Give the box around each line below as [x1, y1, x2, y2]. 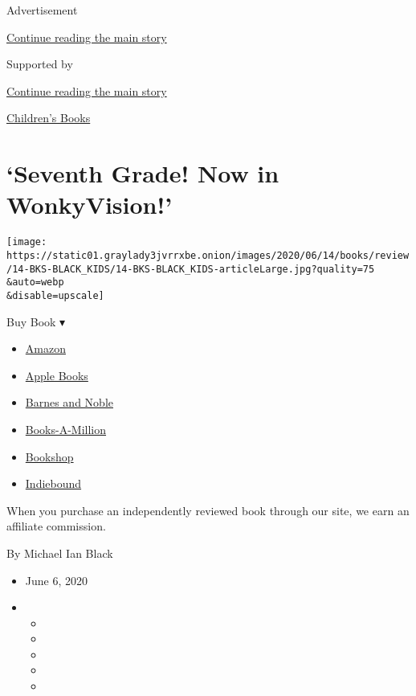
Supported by [6, 55, 73, 72]
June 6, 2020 [25, 571, 88, 588]
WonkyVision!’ [6, 188, 173, 221]
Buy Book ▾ [6, 313, 66, 330]
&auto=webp [6, 276, 64, 289]
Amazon [25, 340, 66, 357]
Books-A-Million [25, 420, 107, 437]
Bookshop [25, 448, 74, 465]
